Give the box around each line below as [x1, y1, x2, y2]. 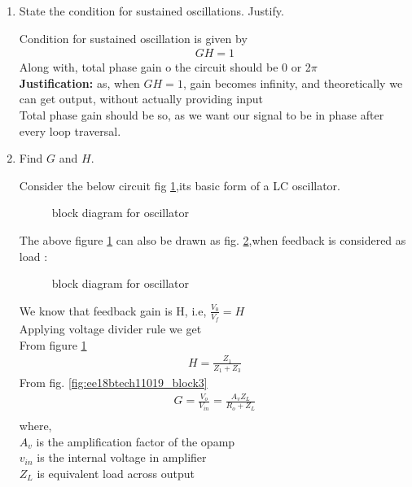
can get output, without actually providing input [19, 90, 263, 107]
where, [19, 417, 52, 433]
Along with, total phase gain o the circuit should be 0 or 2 [19, 59, 311, 76]
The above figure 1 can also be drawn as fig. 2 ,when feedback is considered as [19, 231, 406, 248]
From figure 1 [19, 336, 87, 353]
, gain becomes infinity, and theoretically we [182, 74, 403, 91]
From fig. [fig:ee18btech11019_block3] [19, 374, 208, 391]
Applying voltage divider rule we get [19, 320, 202, 337]
